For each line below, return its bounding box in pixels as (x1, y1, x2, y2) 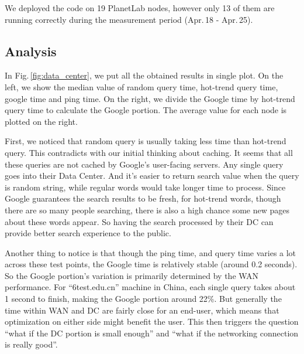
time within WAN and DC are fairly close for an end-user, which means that (5, 304, 279, 316)
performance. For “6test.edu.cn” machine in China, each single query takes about (5, 281, 296, 293)
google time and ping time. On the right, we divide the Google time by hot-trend (5, 92, 295, 104)
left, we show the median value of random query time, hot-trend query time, (5, 80, 278, 93)
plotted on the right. (5, 115, 78, 127)
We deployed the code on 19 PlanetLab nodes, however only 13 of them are (5, 2, 275, 13)
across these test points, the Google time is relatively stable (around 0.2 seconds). (5, 258, 298, 270)
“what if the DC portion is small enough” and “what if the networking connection (5, 326, 299, 339)
